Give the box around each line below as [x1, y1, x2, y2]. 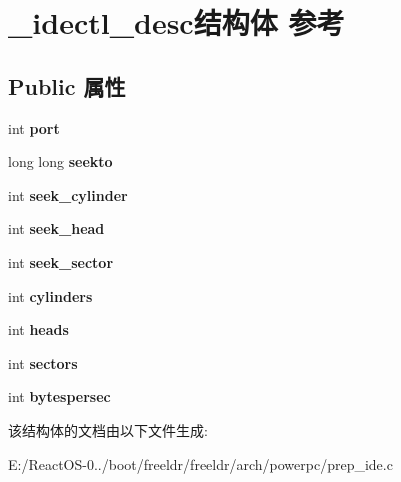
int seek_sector [8, 251, 114, 272]
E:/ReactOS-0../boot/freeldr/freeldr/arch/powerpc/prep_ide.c [8, 453, 393, 474]
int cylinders [8, 285, 93, 306]
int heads [8, 319, 69, 340]
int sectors [8, 352, 78, 373]
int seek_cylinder [8, 184, 128, 205]
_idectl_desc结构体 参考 [8, 2, 345, 43]
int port [8, 117, 60, 138]
